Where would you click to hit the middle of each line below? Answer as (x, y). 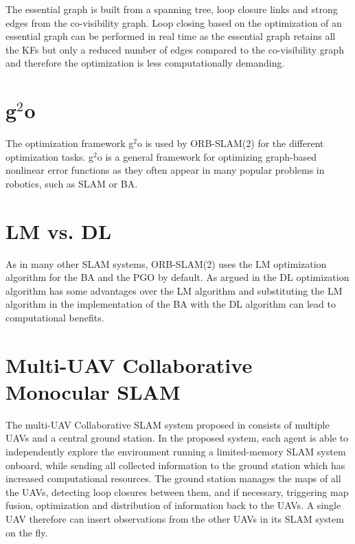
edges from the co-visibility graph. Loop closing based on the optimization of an (174, 22)
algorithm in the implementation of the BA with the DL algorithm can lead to (171, 304)
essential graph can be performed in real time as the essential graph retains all (171, 36)
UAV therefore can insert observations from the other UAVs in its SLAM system (175, 519)
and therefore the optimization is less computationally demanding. (145, 63)
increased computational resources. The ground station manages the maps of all (173, 478)
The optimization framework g (70, 143)
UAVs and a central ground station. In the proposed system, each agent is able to (177, 438)
